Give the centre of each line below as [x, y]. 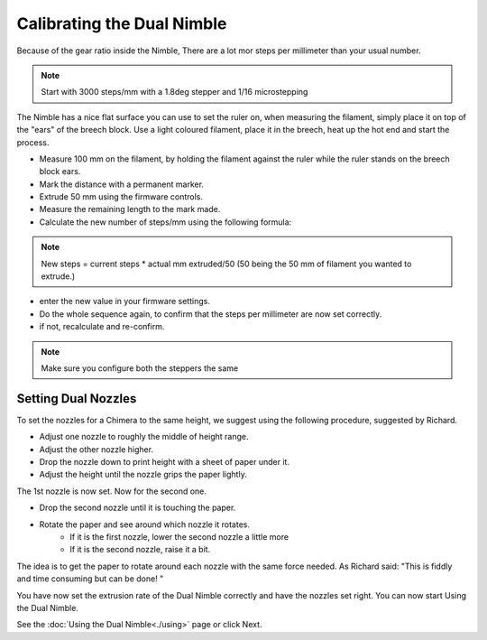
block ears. [60, 172]
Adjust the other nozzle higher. [96, 449]
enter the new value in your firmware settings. [125, 301]
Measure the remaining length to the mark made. [130, 209]
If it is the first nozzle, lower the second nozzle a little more [179, 537]
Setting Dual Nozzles [77, 399]
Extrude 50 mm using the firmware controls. [121, 197]
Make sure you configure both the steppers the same [140, 368]
